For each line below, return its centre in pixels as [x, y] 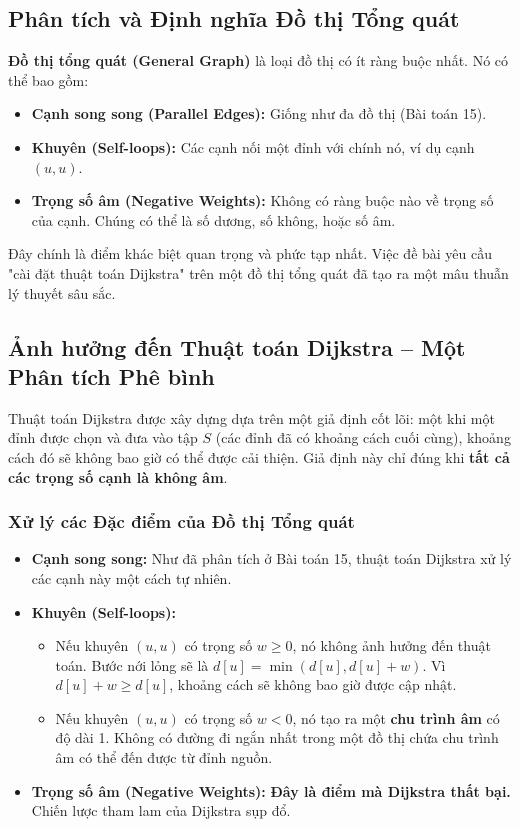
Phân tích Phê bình [111, 375]
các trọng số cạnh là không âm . [118, 476]
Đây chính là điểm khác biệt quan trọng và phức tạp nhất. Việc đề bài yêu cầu [250, 253]
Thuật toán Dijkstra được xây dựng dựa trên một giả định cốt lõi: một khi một [251, 417]
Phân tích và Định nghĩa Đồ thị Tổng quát [234, 18]
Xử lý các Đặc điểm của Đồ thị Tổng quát [181, 521]
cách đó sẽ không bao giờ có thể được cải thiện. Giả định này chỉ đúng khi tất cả [259, 456]
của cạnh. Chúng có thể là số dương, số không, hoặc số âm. [213, 219]
